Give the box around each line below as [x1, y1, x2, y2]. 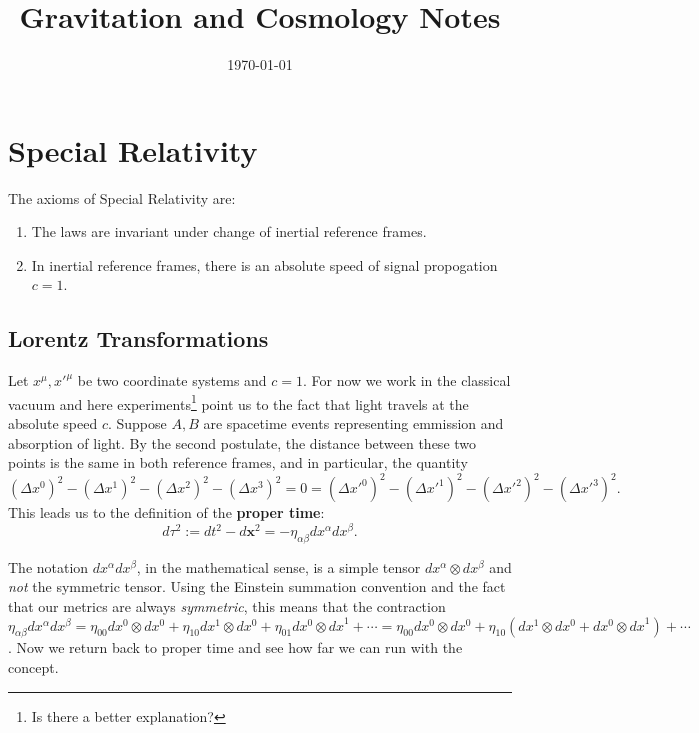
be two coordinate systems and [77, 370, 267, 391]
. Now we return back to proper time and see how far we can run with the [8, 637, 463, 658]
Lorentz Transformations [8, 323, 269, 354]
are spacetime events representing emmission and [203, 413, 504, 434]
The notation [8, 556, 89, 577]
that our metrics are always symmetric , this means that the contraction [8, 596, 446, 617]
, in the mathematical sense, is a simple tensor [136, 556, 421, 577]
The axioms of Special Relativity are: [8, 187, 236, 208]
